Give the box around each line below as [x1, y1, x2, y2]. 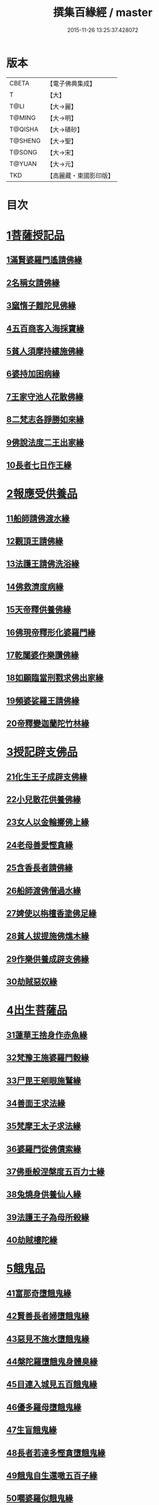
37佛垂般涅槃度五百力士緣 [6, 1167, 105, 1177]
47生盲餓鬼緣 [6, 1425, 57, 1436]
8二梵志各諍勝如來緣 [6, 414, 84, 425]
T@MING [9, 113, 36, 122]
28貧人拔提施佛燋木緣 [6, 931, 89, 941]
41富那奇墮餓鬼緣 [6, 1288, 72, 1299]
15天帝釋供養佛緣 [6, 604, 72, 615]
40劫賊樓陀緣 [6, 1235, 58, 1245]
